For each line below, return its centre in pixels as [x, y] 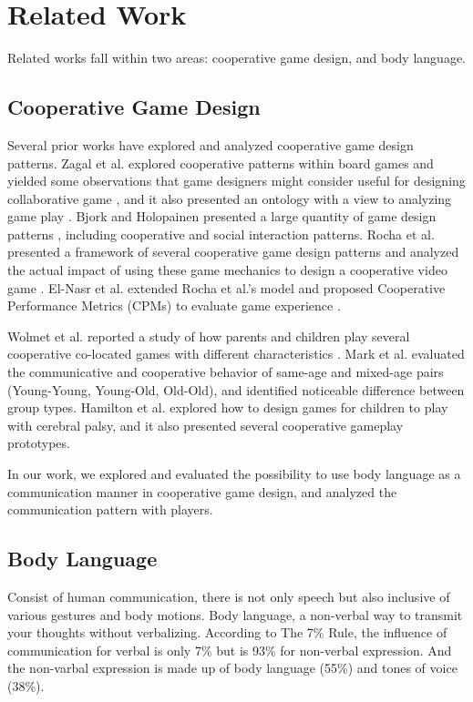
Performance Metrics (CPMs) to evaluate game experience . [174, 305]
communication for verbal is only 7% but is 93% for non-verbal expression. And [230, 650]
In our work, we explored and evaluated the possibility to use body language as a [234, 474]
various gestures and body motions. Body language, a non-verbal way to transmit [235, 614]
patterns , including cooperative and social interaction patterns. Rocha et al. [221, 234]
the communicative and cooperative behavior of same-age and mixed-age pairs [226, 372]
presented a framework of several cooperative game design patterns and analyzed [233, 252]
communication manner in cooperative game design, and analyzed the [202, 491]
